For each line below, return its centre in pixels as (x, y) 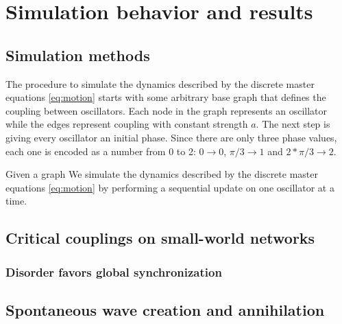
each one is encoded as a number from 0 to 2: (101, 151)
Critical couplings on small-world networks (160, 238)
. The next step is (293, 124)
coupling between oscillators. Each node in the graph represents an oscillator (166, 110)
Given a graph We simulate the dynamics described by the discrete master (162, 174)
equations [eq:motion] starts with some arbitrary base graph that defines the (166, 97)
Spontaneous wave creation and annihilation (165, 309)
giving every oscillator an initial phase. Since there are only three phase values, (171, 137)
